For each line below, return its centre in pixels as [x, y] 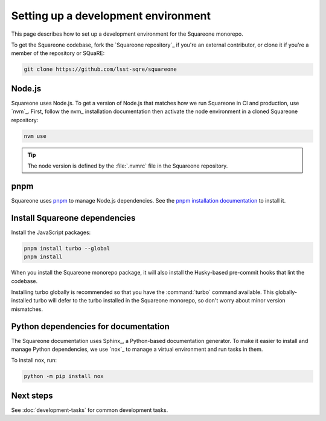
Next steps [32, 395]
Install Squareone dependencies [73, 218]
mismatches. [27, 309]
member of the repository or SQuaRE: [58, 53]
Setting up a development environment [111, 16]
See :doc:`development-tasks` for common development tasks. [90, 410]
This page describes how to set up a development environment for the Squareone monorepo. [127, 34]
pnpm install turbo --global [67, 248]
